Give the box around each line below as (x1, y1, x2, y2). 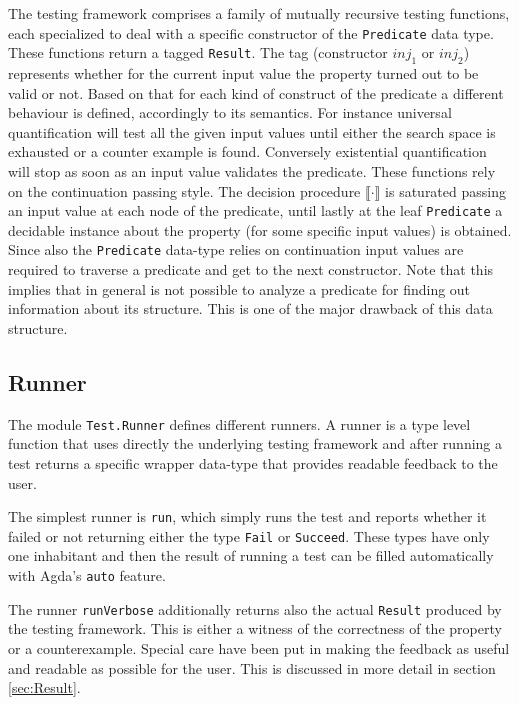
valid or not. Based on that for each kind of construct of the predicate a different (8, 82, 504, 103)
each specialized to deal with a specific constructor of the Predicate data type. (8, 22, 494, 43)
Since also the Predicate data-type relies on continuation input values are (8, 239, 464, 260)
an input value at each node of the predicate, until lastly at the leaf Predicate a (8, 200, 503, 221)
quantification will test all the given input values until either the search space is (8, 121, 496, 142)
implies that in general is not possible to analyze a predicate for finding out (8, 278, 471, 299)
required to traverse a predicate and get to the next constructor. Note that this (8, 259, 494, 280)
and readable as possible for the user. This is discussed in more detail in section (8, 657, 496, 678)
